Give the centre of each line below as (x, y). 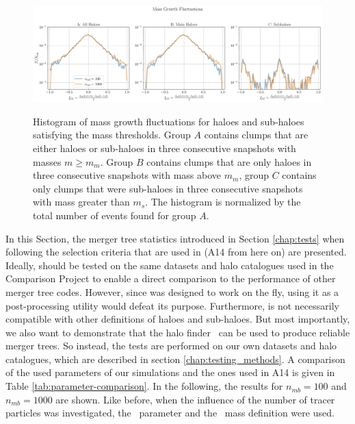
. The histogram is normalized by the (223, 202)
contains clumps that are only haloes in (229, 161)
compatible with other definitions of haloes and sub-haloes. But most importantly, (178, 319)
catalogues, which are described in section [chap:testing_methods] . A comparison (175, 359)
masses (47, 161)
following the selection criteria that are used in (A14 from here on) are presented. (176, 252)
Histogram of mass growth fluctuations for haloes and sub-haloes (169, 121)
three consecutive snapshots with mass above (127, 175)
